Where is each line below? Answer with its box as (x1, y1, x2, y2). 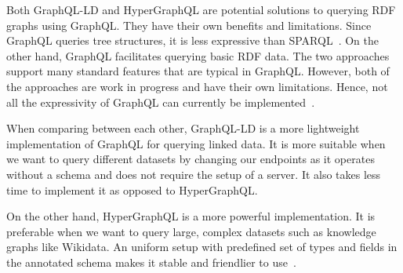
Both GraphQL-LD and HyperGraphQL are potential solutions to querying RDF (6, 2, 396, 17)
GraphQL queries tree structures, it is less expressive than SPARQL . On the (6, 32, 379, 49)
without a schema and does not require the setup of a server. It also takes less (6, 166, 381, 182)
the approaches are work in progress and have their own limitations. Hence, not (6, 78, 388, 94)
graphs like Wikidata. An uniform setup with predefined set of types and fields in (6, 238, 398, 255)
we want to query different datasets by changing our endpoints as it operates (6, 151, 375, 167)
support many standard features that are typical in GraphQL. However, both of (6, 63, 390, 79)
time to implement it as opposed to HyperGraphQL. (6, 181, 258, 198)
